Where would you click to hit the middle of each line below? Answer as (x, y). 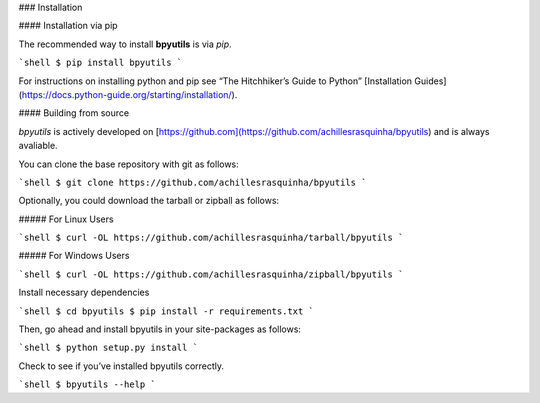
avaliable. (38, 146)
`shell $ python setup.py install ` (108, 348)
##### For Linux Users (66, 219)
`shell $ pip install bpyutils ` (100, 63)
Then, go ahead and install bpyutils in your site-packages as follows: (160, 329)
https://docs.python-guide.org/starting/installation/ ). (129, 94)
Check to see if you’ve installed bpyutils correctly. (121, 366)
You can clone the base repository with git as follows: (128, 164)
